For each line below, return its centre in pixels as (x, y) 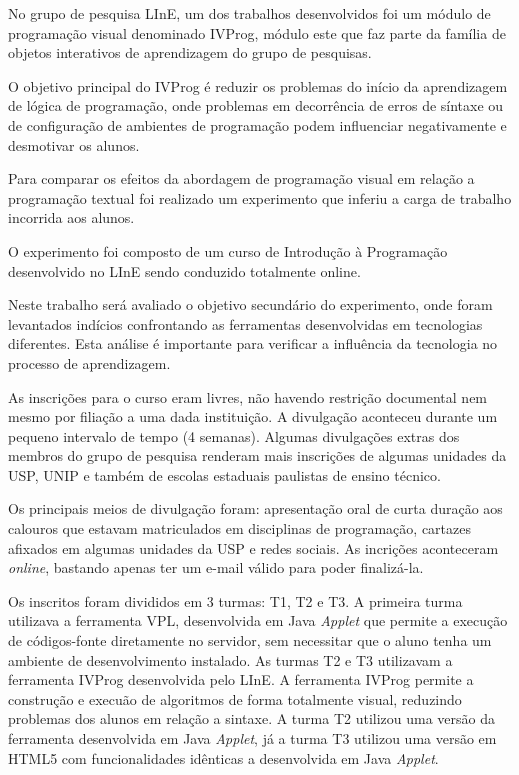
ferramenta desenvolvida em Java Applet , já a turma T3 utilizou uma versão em (252, 738)
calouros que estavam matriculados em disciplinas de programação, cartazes (239, 528)
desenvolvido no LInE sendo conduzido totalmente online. (184, 270)
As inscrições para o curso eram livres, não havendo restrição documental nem (248, 396)
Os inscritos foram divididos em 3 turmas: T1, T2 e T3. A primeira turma (235, 600)
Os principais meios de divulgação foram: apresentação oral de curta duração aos (255, 508)
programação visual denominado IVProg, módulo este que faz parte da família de (257, 32)
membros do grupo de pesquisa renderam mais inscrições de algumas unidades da (257, 455)
